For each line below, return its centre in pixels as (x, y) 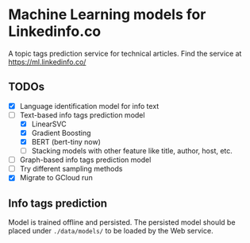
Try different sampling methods (71, 169)
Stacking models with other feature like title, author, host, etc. (132, 151)
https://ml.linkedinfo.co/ (47, 62)
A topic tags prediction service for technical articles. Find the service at (125, 53)
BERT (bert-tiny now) (66, 142)
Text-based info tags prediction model (82, 115)
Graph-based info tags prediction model (85, 160)
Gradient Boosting (61, 133)
